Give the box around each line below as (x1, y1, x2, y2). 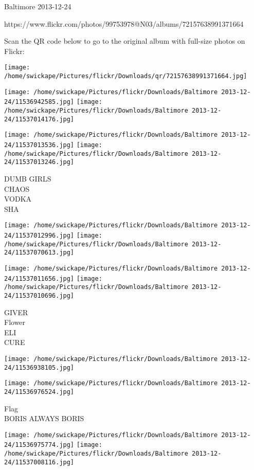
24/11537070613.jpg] (4, 249, 75, 257)
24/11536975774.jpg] (4, 441, 75, 449)
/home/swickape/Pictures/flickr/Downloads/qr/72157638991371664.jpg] (4, 73, 247, 80)
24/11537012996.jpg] (4, 231, 75, 239)
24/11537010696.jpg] (4, 292, 75, 299)
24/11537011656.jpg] (4, 275, 75, 282)
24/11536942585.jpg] (4, 98, 75, 106)
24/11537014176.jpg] (4, 115, 75, 123)
